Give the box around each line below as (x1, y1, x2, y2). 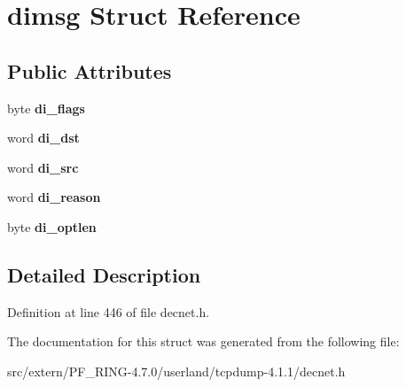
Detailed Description (7, 260, 201, 288)
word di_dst (7, 128, 80, 147)
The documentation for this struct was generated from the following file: (7, 332, 400, 351)
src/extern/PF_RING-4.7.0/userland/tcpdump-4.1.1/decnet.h (7, 361, 346, 380)
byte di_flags (7, 98, 85, 117)
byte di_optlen (7, 217, 97, 236)
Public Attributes (7, 57, 172, 84)
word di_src (7, 158, 79, 176)
